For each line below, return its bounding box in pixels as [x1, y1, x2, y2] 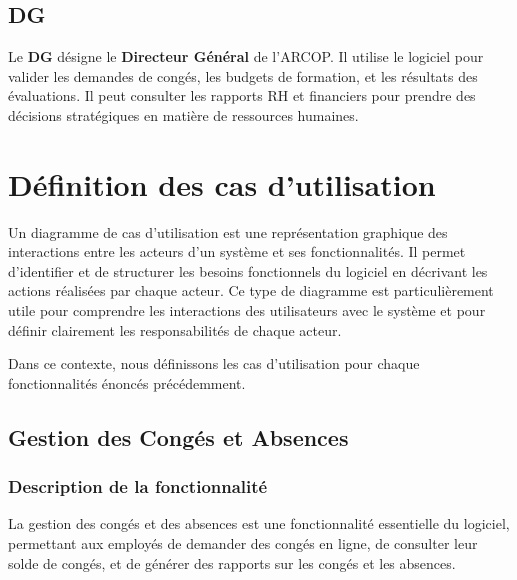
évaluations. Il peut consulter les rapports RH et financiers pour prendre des [8, 85, 476, 106]
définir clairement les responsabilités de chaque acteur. [8, 319, 342, 340]
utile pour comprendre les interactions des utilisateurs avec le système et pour [8, 300, 486, 321]
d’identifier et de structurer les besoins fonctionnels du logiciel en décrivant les [8, 260, 488, 281]
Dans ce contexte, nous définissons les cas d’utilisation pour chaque [8, 353, 420, 374]
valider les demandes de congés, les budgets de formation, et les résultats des [8, 65, 478, 86]
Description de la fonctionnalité [8, 474, 268, 499]
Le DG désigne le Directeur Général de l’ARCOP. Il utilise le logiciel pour [8, 46, 484, 67]
